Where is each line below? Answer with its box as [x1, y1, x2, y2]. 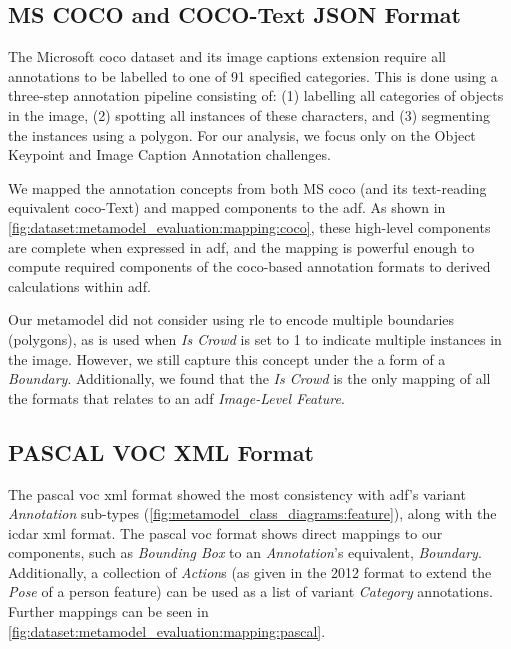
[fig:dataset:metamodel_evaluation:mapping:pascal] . [8, 620, 326, 641]
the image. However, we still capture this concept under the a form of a [8, 348, 446, 369]
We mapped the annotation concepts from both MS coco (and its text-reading [8, 177, 487, 198]
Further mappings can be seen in [8, 601, 209, 622]
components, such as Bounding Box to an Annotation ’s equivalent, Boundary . [8, 542, 482, 563]
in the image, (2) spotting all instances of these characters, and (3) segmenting [8, 104, 490, 125]
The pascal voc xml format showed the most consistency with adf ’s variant [8, 483, 466, 504]
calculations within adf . [8, 275, 151, 296]
